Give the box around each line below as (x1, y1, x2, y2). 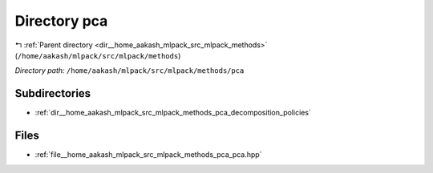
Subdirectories (14, 86, 91, 100)
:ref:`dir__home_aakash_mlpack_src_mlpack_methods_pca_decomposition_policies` (34, 108, 312, 118)
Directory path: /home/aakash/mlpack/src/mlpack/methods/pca (14, 66, 245, 75)
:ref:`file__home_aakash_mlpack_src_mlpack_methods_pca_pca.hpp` (34, 150, 262, 159)
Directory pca (14, 12, 108, 30)
